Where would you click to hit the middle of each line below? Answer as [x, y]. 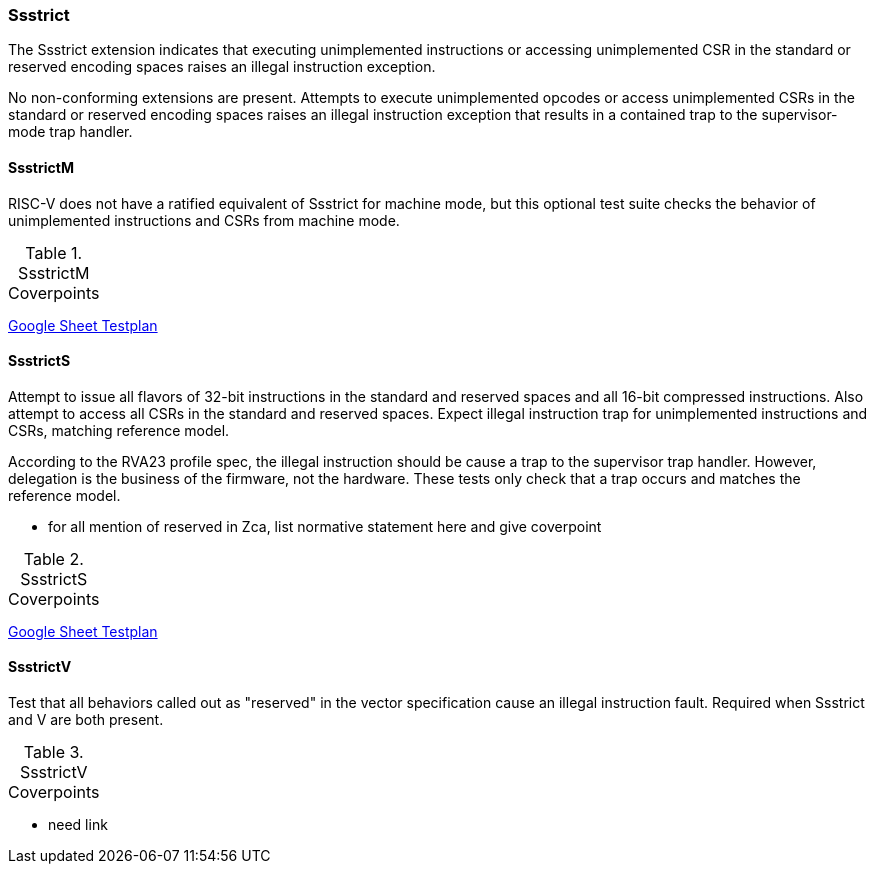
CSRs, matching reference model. [119, 430]
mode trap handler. [70, 132]
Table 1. [54, 252]
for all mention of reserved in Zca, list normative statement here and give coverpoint [325, 526]
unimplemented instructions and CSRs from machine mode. [204, 220]
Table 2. [53, 558]
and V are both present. [86, 720]
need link [78, 825]
